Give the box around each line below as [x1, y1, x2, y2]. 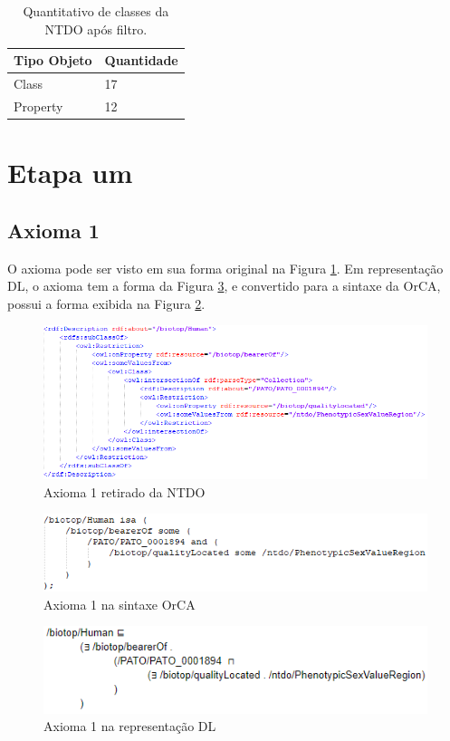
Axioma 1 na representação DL [43, 717, 216, 736]
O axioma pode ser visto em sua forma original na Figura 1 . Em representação [7, 258, 444, 277]
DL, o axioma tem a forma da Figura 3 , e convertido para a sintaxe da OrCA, [7, 276, 441, 295]
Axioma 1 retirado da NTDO [43, 482, 206, 501]
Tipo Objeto [14, 51, 92, 70]
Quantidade [104, 51, 178, 70]
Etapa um [7, 154, 133, 191]
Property [14, 96, 63, 115]
